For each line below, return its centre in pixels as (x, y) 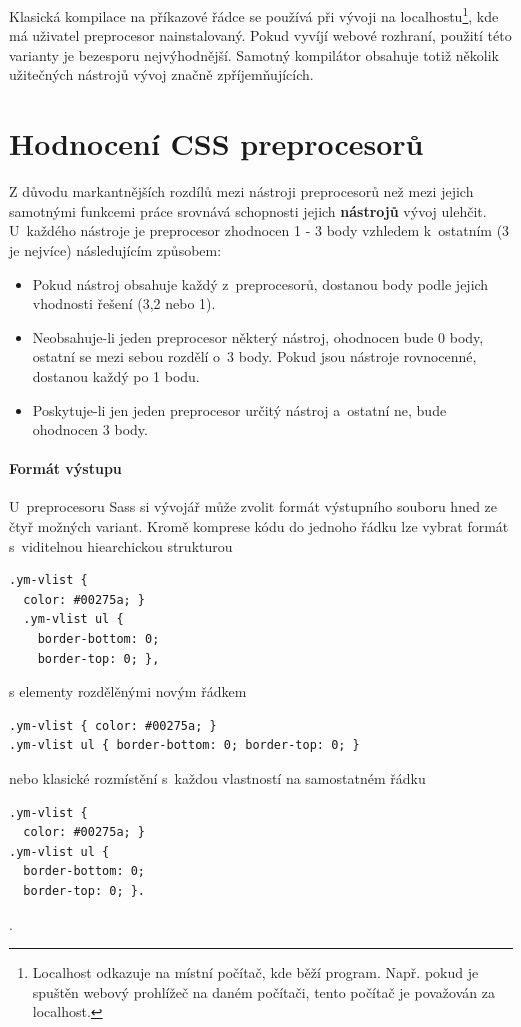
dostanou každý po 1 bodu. (116, 375)
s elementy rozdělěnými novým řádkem (128, 691)
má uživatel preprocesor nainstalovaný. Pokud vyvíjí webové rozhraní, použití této (260, 35)
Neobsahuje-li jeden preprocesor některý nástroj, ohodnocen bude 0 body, (258, 336)
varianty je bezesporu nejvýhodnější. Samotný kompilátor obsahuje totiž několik (254, 54)
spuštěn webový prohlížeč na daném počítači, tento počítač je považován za (263, 991)
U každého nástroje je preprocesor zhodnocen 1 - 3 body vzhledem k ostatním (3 (259, 230)
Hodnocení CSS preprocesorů (216, 143)
